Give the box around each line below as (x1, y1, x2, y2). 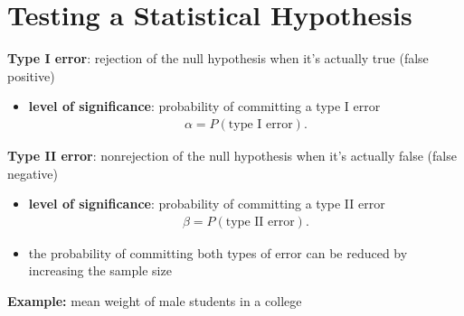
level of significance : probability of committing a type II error (28, 194, 385, 213)
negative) (7, 163, 58, 182)
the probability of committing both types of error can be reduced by (28, 243, 408, 262)
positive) (7, 66, 55, 85)
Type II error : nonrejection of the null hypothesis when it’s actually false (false (7, 145, 457, 164)
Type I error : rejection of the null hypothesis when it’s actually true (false (7, 49, 429, 68)
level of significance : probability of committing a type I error (28, 97, 381, 116)
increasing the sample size (28, 261, 172, 280)
